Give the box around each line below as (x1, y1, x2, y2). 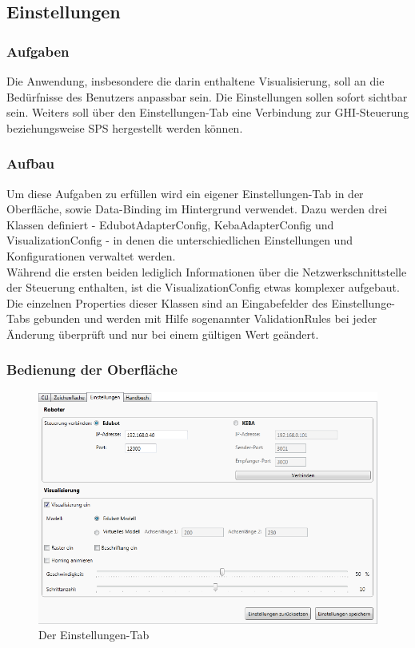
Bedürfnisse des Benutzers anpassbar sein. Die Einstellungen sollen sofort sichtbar (6, 88, 408, 105)
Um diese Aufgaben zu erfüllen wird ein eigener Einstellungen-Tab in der (6, 185, 364, 201)
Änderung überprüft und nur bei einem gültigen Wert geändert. (6, 325, 319, 342)
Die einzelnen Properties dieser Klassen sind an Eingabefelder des (6, 294, 328, 311)
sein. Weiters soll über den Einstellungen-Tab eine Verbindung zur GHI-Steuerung (6, 104, 409, 121)
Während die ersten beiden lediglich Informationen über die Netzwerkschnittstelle (6, 263, 407, 280)
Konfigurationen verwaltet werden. (6, 247, 176, 264)
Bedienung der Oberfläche (6, 360, 178, 380)
